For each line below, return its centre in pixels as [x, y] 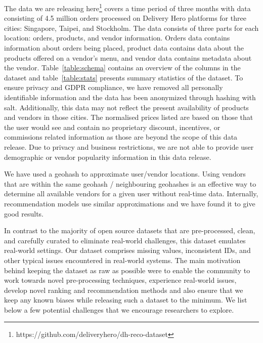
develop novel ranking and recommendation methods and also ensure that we [124, 290]
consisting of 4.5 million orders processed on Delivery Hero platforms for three [125, 18]
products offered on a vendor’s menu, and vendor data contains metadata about [128, 57]
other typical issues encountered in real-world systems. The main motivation [122, 260]
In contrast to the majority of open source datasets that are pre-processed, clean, [130, 230]
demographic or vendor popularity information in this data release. [108, 157]
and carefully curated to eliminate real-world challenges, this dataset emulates [125, 240]
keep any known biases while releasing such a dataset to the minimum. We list [126, 300]
